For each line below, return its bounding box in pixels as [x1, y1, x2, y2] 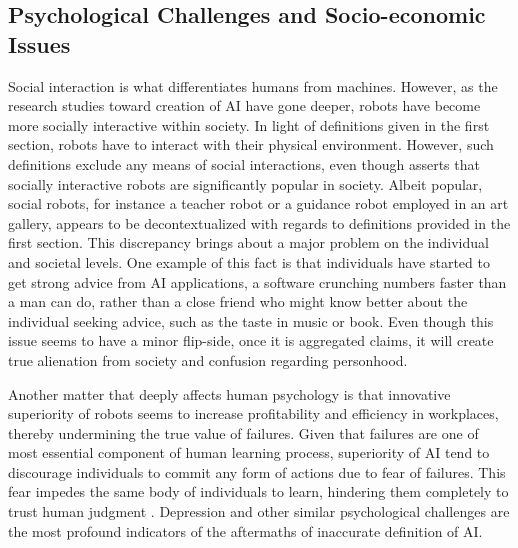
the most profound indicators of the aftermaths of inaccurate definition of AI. [8, 520, 483, 541]
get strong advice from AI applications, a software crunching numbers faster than [8, 271, 507, 292]
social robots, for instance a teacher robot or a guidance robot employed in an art [8, 193, 509, 214]
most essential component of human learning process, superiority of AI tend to [8, 442, 490, 463]
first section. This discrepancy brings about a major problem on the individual [8, 232, 489, 253]
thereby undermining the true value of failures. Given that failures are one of [8, 422, 479, 443]
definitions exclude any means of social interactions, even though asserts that [8, 153, 480, 174]
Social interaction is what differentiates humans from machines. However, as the [8, 75, 498, 96]
